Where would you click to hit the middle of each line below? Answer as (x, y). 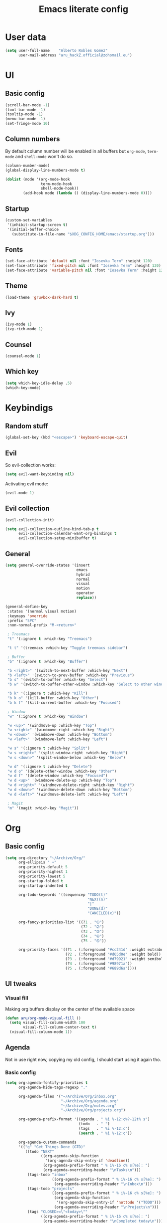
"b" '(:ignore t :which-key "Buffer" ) (47, 661)
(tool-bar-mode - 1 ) (25, 110)
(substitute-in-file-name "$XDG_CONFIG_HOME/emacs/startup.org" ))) (83, 234)
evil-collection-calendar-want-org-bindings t (67, 534)
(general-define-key (27, 607)
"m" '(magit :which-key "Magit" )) (43, 808)
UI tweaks (21, 984)
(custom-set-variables (29, 220)
